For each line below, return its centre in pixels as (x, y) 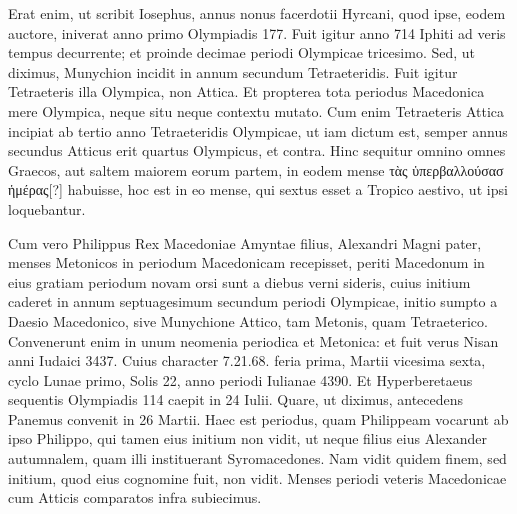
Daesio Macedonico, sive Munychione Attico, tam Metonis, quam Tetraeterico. (248, 320)
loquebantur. (47, 208)
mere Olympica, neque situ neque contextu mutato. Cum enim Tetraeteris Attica (256, 110)
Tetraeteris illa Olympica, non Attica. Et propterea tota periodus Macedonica (246, 91)
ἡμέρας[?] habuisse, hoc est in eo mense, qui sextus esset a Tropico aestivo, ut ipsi (258, 189)
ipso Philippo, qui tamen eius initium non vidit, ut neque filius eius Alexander (247, 438)
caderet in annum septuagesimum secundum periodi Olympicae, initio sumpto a (253, 301)
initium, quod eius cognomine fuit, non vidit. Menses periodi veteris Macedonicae (257, 477)
